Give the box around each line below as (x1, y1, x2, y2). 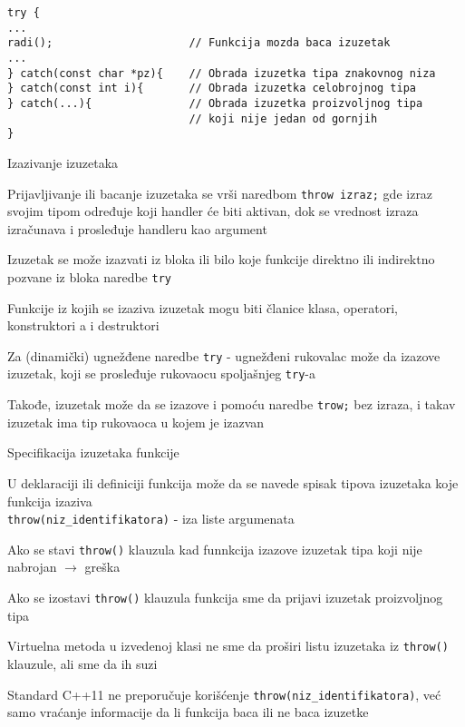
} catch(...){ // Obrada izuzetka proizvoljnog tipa (7, 96, 423, 110)
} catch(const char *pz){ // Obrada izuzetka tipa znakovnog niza (7, 66, 436, 80)
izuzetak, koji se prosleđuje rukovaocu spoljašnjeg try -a (7, 364, 315, 383)
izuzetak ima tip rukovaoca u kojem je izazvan (7, 412, 265, 431)
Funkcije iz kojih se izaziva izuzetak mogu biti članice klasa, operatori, (7, 298, 398, 317)
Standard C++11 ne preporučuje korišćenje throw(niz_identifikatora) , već (7, 684, 441, 703)
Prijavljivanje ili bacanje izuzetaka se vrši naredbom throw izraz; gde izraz (7, 183, 433, 202)
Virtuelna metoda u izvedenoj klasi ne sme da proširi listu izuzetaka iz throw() (7, 636, 449, 655)
